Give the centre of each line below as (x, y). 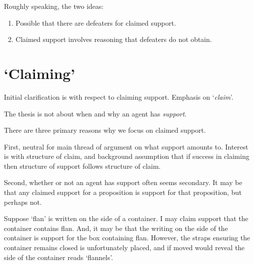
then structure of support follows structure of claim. (82, 166)
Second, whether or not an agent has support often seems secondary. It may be (123, 182)
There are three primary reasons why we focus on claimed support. (105, 130)
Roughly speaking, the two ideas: (54, 6)
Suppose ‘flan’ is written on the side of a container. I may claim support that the (126, 218)
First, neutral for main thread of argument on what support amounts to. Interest (126, 146)
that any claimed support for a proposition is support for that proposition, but (123, 192)
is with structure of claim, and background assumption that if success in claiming (127, 156)
